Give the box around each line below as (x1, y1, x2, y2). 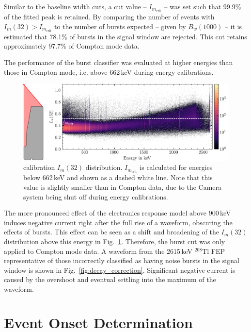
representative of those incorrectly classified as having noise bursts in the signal (4, 255, 239, 266)
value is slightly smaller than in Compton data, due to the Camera (23, 182, 222, 192)
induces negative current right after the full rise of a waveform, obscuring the (4, 217, 233, 227)
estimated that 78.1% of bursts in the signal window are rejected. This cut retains (4, 31, 247, 41)
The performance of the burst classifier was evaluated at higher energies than (4, 57, 233, 67)
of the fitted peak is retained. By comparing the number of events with (4, 12, 215, 22)
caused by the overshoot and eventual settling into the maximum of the (4, 274, 216, 284)
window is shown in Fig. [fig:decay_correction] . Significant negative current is (4, 265, 235, 275)
